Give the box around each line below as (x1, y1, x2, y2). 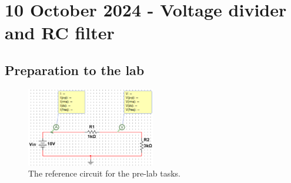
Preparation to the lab (5, 60, 145, 79)
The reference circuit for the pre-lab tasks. (28, 167, 180, 179)
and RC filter (5, 21, 115, 45)
